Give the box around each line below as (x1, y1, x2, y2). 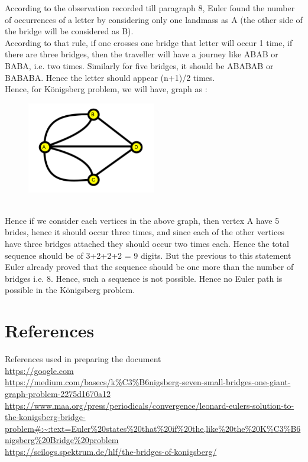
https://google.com (5, 364, 74, 376)
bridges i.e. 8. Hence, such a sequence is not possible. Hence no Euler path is (5, 272, 283, 284)
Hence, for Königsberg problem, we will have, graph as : (5, 83, 208, 95)
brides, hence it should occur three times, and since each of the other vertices (5, 226, 285, 238)
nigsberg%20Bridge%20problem (5, 434, 119, 446)
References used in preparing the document (5, 353, 161, 365)
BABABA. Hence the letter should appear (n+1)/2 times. (5, 71, 215, 83)
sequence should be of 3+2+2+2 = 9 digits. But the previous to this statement (5, 249, 291, 261)
